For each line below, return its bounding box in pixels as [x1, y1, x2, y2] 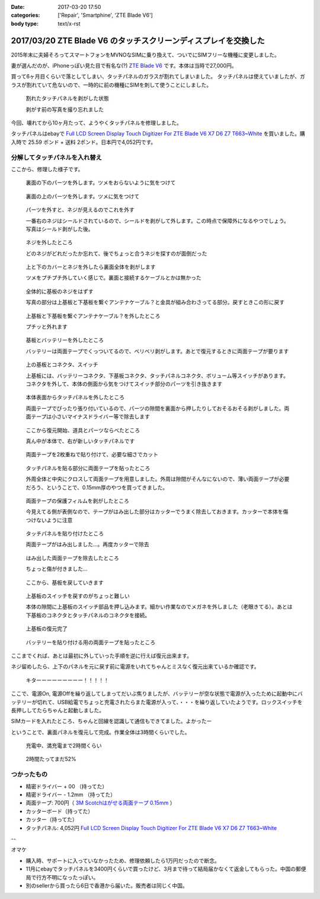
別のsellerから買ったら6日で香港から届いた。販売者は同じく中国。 [25, 882, 188, 889]
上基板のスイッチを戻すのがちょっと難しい [25, 592, 130, 600]
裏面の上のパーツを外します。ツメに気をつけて [25, 193, 140, 200]
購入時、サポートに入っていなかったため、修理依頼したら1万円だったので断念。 [25, 857, 220, 864]
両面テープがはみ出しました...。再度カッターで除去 [25, 541, 149, 548]
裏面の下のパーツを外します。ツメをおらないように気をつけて [25, 179, 176, 187]
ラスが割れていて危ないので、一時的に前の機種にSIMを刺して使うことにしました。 [11, 81, 212, 89]
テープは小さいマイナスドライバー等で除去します [30, 413, 151, 420]
